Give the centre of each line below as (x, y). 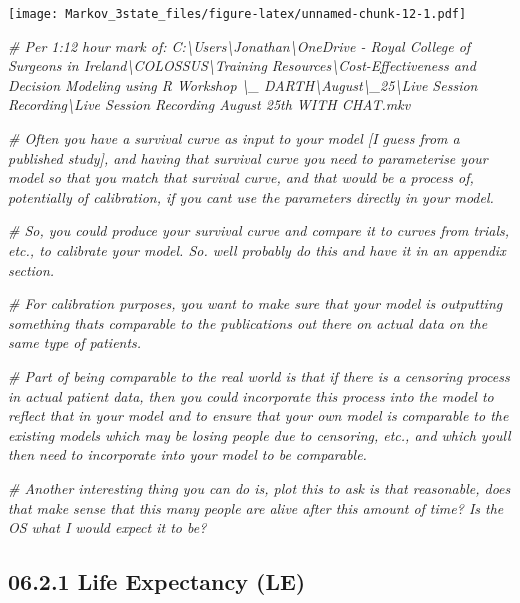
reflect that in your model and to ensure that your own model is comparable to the (258, 415)
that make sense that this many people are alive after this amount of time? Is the (256, 507)
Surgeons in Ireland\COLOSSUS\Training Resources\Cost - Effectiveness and (242, 65)
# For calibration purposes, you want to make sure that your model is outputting (255, 303)
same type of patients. (75, 342)
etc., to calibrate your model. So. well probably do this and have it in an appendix (257, 250)
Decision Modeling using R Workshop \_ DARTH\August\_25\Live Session (243, 84)
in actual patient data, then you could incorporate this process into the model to (251, 395)
